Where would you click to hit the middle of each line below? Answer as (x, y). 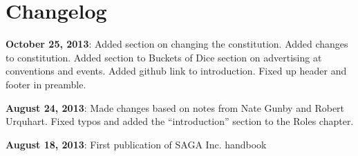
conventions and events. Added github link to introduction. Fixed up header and (176, 71)
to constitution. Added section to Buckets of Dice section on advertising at (164, 57)
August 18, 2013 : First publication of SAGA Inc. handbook (136, 144)
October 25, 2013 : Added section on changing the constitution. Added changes (177, 44)
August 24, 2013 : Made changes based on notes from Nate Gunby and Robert (175, 107)
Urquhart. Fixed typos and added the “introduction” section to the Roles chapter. (180, 121)
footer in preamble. (46, 84)
